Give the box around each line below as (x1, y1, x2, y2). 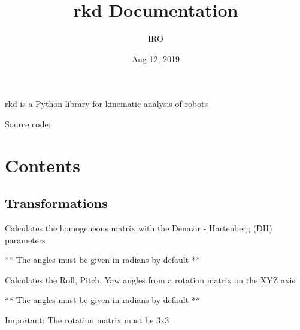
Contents (5, 152, 80, 177)
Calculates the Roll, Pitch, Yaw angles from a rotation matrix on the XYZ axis (5, 273, 295, 286)
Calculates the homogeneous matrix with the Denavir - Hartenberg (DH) (5, 222, 272, 234)
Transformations (5, 194, 108, 212)
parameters (5, 233, 46, 246)
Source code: (5, 117, 51, 130)
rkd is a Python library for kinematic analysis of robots (5, 97, 208, 110)
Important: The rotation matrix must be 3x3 (5, 314, 169, 326)
